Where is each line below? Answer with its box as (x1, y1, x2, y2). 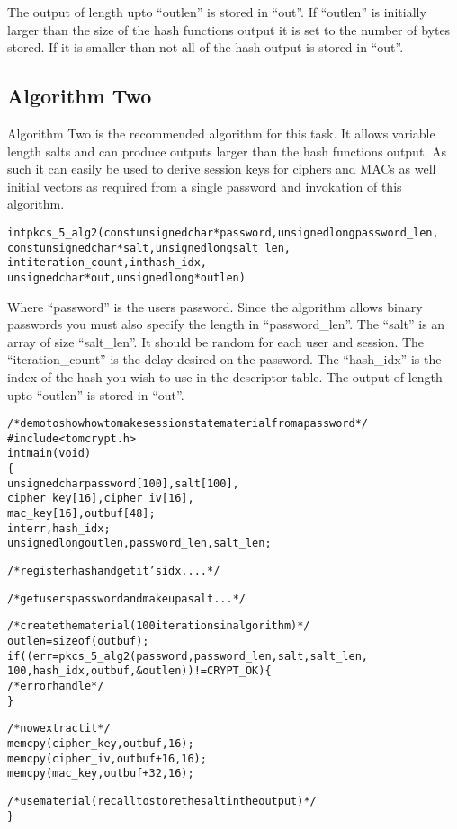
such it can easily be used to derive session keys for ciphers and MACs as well (7, 159, 436, 178)
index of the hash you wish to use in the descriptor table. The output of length (7, 367, 443, 386)
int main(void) (7, 447, 92, 460)
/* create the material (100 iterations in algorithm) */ (7, 620, 310, 633)
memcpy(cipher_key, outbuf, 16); (7, 736, 194, 750)
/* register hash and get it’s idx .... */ (7, 565, 220, 578)
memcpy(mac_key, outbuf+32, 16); (7, 767, 194, 780)
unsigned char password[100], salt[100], (7, 477, 239, 490)
